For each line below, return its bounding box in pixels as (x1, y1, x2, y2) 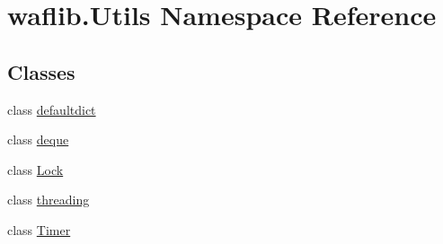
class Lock (7, 160, 64, 179)
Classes (7, 57, 75, 85)
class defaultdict (7, 100, 96, 118)
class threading (7, 190, 90, 209)
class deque (7, 130, 69, 149)
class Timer (7, 220, 71, 239)
